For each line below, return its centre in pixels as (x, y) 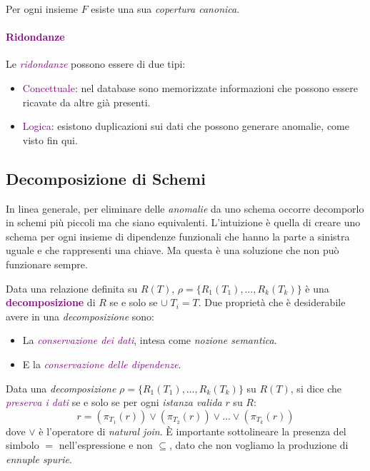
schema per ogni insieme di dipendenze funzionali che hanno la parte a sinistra (178, 236)
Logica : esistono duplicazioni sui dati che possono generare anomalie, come (186, 126)
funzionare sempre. (47, 264)
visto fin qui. (50, 140)
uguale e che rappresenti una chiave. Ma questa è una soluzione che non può (172, 250)
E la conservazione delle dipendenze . (102, 364)
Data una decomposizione (61, 388)
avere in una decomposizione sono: (80, 316)
